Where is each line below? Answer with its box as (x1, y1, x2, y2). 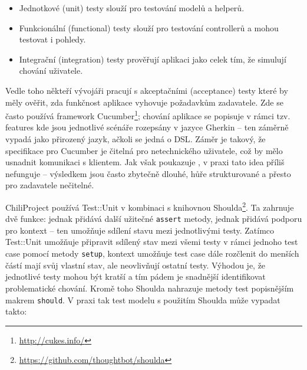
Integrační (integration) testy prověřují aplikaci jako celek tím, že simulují (19, 53, 286, 65)
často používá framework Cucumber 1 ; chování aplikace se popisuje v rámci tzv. (5, 108, 291, 122)
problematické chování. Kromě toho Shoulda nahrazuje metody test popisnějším (5, 281, 294, 294)
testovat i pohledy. (19, 33, 86, 45)
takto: (5, 305, 27, 317)
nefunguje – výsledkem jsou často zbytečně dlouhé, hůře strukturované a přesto (5, 167, 291, 179)
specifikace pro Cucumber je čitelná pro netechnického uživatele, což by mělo (5, 144, 283, 156)
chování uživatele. (19, 64, 83, 77)
